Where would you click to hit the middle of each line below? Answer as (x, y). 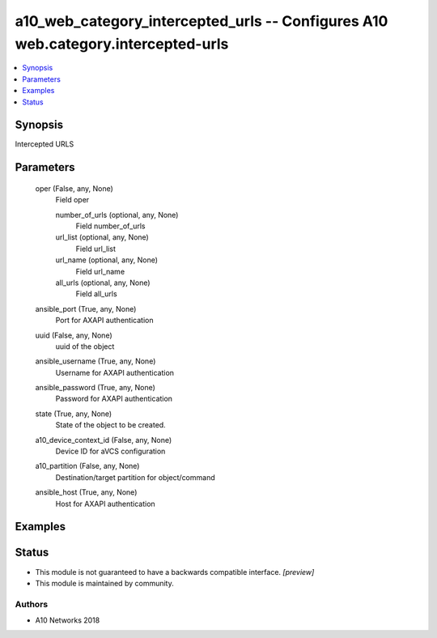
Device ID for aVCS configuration (110, 451)
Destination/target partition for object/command (135, 477)
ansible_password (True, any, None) (95, 388)
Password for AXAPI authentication (114, 399)
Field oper (72, 200)
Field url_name (100, 271)
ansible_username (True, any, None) (95, 361)
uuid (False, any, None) (74, 335)
